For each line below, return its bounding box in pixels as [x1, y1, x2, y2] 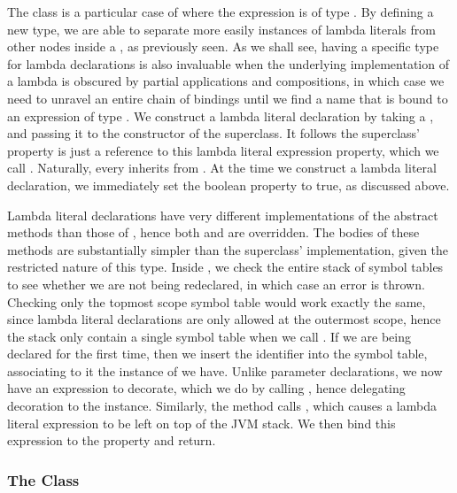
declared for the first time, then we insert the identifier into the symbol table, [7, 344, 428, 363]
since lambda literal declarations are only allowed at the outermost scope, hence [7, 310, 441, 328]
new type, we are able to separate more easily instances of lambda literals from [7, 19, 436, 38]
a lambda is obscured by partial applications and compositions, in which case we [7, 72, 445, 90]
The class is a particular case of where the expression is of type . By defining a [7, 3, 434, 20]
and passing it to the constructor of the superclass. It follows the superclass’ [7, 124, 421, 143]
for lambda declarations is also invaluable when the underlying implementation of [7, 54, 449, 73]
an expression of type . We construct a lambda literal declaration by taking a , [7, 106, 434, 125]
